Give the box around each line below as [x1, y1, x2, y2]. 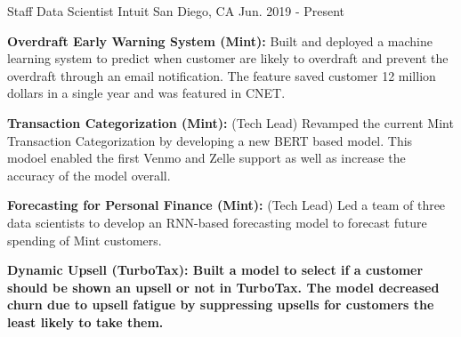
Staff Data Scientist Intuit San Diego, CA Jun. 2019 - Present [7, 2, 345, 20]
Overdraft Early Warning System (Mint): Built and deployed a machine [7, 31, 433, 50]
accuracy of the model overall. [7, 165, 171, 184]
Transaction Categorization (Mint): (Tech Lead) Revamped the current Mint [7, 113, 454, 132]
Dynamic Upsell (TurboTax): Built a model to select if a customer [7, 261, 424, 279]
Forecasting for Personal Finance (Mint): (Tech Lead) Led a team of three [7, 196, 446, 214]
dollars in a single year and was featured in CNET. [7, 84, 286, 102]
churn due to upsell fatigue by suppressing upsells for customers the [7, 295, 434, 314]
